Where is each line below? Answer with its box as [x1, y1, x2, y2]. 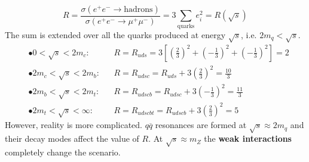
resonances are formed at [155, 119, 247, 131]
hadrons [124, 5, 153, 14]
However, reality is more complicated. [5, 119, 142, 131]
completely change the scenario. [5, 145, 121, 158]
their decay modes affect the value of [5, 132, 139, 145]
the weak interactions [204, 132, 292, 145]
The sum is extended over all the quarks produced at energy [5, 28, 226, 40]
